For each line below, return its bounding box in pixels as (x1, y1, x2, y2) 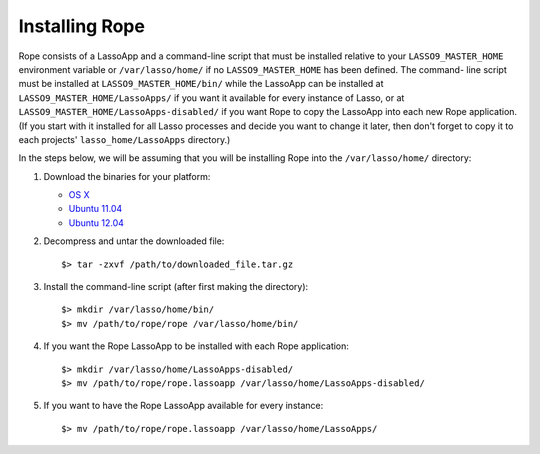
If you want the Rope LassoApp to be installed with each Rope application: (43, 340, 350, 352)
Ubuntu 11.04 (68, 203, 123, 215)
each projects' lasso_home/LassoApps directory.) (18, 133, 231, 145)
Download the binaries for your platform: (43, 170, 211, 182)
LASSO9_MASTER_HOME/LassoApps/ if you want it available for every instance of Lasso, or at (18, 91, 405, 104)
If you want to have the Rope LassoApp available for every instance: (43, 400, 324, 412)
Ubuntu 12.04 (68, 216, 125, 229)
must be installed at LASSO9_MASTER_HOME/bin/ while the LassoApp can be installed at (18, 78, 384, 90)
